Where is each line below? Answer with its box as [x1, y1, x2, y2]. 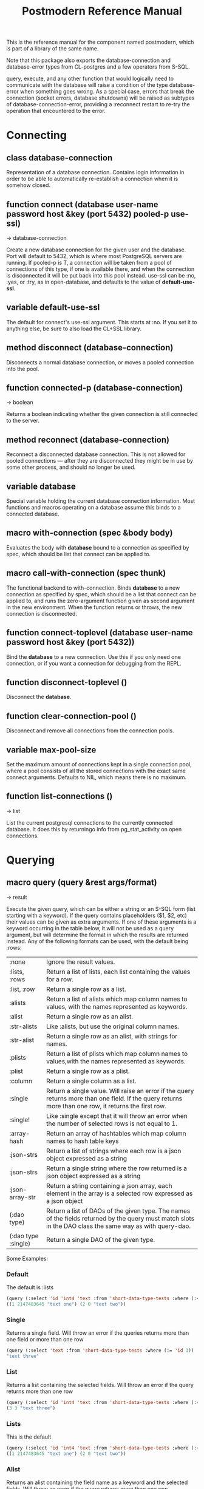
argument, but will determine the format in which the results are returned [6, 931, 188, 938]
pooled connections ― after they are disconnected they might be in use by [6, 457, 193, 465]
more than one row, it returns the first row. [46, 1102, 167, 1110]
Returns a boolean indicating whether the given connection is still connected [6, 411, 198, 418]
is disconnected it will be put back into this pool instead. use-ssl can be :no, [6, 272, 196, 279]
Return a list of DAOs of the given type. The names [46, 1207, 191, 1215]
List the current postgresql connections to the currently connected [6, 819, 173, 826]
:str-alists [9, 1022, 38, 1031]
